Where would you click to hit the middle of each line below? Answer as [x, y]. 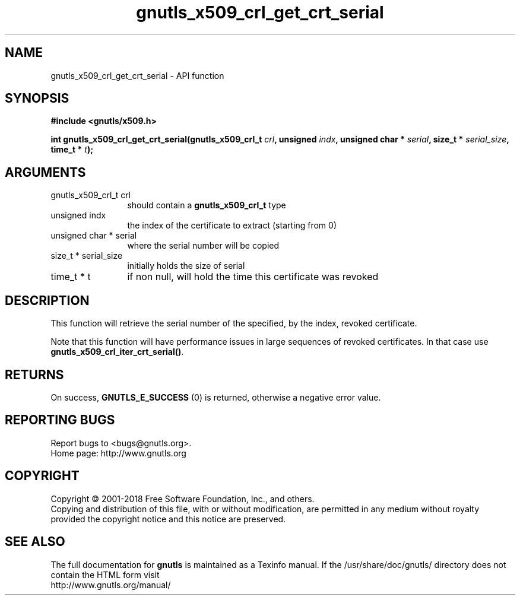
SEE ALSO [35, 542]
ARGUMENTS [45, 172]
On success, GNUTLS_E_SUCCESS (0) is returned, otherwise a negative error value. [216, 397]
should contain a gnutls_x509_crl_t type [207, 205]
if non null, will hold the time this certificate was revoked [253, 277]
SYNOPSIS [37, 99]
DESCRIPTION [47, 300]
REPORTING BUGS [60, 420]
